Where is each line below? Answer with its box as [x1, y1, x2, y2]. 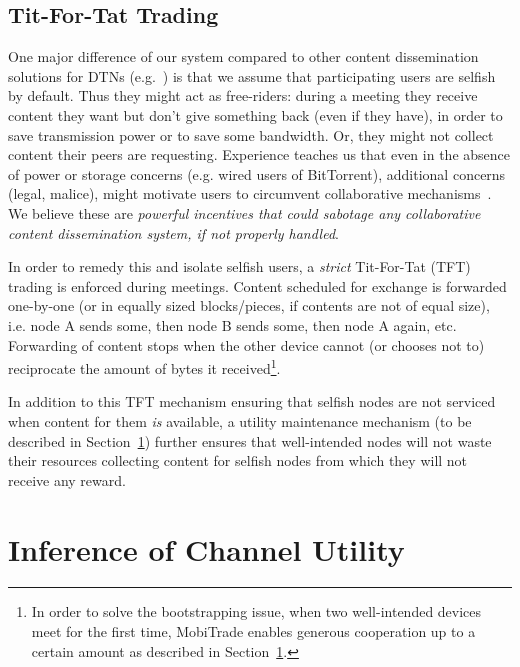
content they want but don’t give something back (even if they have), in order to [8, 104, 503, 125]
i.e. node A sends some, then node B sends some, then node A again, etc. [8, 314, 457, 335]
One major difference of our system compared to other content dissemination [8, 46, 479, 67]
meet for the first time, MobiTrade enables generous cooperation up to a [31, 621, 476, 642]
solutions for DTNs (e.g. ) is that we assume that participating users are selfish [8, 65, 496, 86]
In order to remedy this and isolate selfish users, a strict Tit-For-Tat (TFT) [8, 256, 471, 277]
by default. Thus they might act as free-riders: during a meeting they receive [8, 85, 478, 106]
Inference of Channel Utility [8, 528, 405, 569]
